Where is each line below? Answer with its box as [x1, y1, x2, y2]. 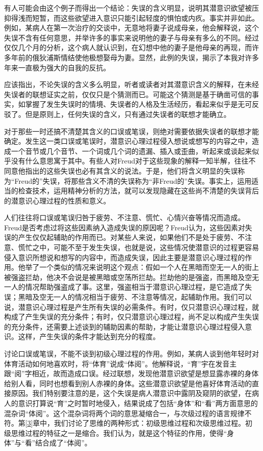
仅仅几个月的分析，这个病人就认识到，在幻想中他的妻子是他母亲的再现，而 [4, 42, 252, 53]
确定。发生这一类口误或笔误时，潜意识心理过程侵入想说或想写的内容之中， [4, 136, 252, 146]
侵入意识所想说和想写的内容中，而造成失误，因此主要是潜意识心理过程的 [4, 252, 245, 262]
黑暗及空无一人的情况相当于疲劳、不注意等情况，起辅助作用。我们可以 [18, 292, 252, 302]
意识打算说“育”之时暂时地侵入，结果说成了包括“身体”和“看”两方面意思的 [18, 397, 258, 408]
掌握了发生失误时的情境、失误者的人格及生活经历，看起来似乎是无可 [25, 99, 252, 109]
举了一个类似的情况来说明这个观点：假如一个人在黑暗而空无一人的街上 [25, 262, 259, 272]
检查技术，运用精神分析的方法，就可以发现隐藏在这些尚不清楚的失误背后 [18, 185, 259, 196]
